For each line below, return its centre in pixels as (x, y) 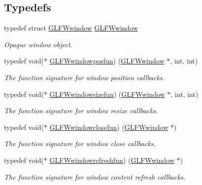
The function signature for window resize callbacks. (81, 110)
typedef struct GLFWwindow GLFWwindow (71, 28)
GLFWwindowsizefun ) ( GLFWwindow (107, 94)
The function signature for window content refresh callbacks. (95, 176)
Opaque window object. (38, 44)
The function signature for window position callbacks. (84, 77)
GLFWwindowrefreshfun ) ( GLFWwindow (112, 160)
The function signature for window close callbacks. (80, 143)
